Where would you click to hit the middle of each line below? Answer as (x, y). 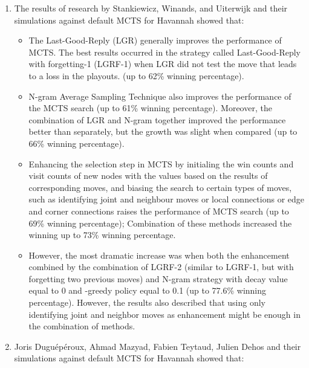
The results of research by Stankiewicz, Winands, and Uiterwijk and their (151, 8)
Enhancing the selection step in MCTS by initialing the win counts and (161, 163)
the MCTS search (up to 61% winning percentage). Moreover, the (150, 108)
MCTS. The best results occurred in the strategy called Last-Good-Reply (164, 52)
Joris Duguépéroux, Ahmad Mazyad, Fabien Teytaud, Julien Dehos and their (158, 346)
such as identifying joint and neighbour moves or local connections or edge (167, 199)
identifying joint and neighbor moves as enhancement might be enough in (164, 314)
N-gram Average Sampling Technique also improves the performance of (160, 96)
